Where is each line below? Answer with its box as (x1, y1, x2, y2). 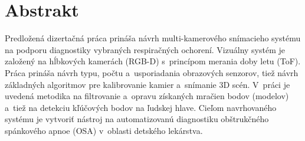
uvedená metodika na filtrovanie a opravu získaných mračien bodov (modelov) (5, 90, 289, 102)
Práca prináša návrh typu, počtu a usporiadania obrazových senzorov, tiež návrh (5, 66, 299, 78)
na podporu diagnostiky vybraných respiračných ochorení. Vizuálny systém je (5, 43, 286, 55)
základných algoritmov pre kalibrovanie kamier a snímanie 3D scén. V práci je (5, 78, 290, 90)
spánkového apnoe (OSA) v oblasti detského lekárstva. (5, 124, 203, 136)
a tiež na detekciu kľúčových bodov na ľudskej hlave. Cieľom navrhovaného (5, 101, 277, 113)
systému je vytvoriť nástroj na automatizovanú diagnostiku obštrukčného (5, 113, 269, 125)
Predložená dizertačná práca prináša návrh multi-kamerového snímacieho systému (5, 32, 301, 44)
